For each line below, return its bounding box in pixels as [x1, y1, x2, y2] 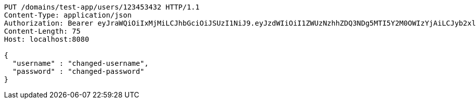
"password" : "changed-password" [12, 67, 145, 75]
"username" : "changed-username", [12, 59, 149, 67]
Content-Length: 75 [4, 27, 81, 35]
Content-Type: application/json [4, 11, 132, 19]
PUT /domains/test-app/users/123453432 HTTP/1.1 [4, 3, 200, 11]
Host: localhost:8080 [4, 35, 89, 43]
